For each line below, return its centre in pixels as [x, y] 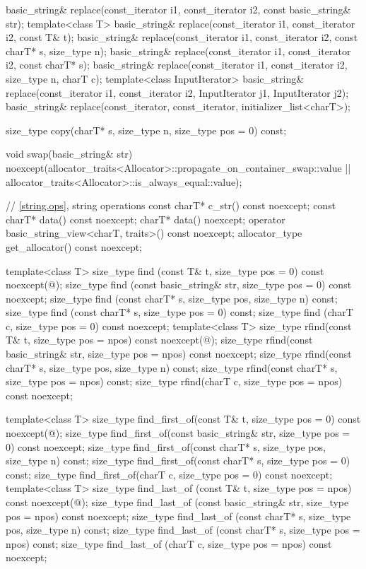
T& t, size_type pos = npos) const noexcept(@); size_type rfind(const [159, 340]
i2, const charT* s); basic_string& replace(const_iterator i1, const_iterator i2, [177, 65]
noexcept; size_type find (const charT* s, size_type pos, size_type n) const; [172, 298]
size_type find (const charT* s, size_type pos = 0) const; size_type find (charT [179, 312]
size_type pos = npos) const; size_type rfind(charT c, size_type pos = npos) [174, 381]
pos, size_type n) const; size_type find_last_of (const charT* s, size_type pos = [183, 530]
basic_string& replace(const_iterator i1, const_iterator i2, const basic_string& [178, 9]
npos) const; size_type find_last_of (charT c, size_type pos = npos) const [169, 543]
